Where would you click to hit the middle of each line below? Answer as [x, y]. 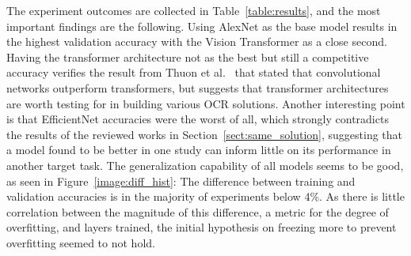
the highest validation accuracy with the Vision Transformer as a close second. [197, 41]
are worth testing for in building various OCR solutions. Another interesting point [206, 103]
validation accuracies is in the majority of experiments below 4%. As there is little [205, 196]
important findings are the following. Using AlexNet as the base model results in [202, 26]
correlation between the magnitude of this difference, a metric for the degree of [198, 211]
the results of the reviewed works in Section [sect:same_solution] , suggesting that [205, 134]
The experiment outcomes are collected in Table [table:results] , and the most [194, 10]
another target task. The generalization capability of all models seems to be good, [205, 165]
